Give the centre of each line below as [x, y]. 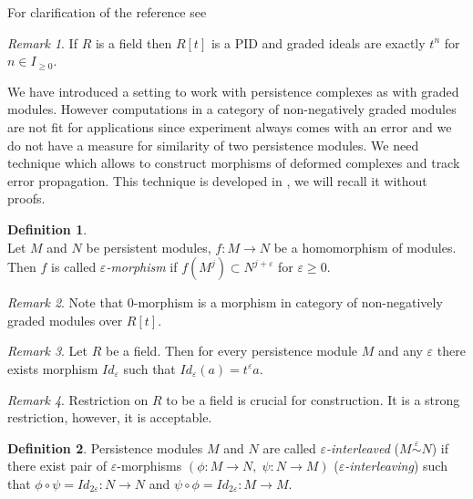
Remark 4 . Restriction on [78, 399]
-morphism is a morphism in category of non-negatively [288, 302]
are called [289, 447]
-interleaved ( [363, 447]
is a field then [134, 42]
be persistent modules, [149, 247]
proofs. [26, 198]
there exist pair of [57, 466]
